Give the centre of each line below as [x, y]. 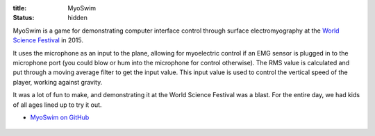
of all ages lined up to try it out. [57, 105]
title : [20, 8]
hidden [78, 18]
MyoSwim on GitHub [60, 117]
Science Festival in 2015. [48, 40]
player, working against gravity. [58, 82]
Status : [24, 18]
